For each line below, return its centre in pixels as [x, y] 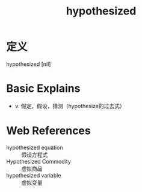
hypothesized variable [34, 175]
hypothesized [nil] [29, 64]
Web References [49, 131]
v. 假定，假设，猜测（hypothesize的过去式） [70, 106]
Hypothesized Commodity [39, 161]
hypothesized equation [35, 147]
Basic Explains [43, 88]
